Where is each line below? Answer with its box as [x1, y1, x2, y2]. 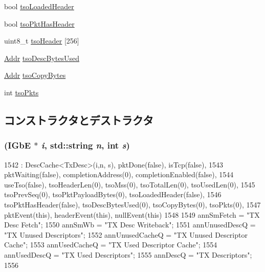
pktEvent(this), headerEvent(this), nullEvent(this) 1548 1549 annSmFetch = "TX [4, 209, 260, 220]
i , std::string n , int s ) [41, 139, 130, 152]
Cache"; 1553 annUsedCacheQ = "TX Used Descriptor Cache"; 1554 [4, 239, 217, 250]
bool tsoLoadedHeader [4, 1, 74, 11]
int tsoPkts [4, 87, 39, 97]
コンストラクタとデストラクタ [4, 112, 153, 128]
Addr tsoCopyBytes [4, 70, 66, 80]
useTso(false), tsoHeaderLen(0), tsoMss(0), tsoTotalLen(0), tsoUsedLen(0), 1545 [4, 179, 255, 190]
